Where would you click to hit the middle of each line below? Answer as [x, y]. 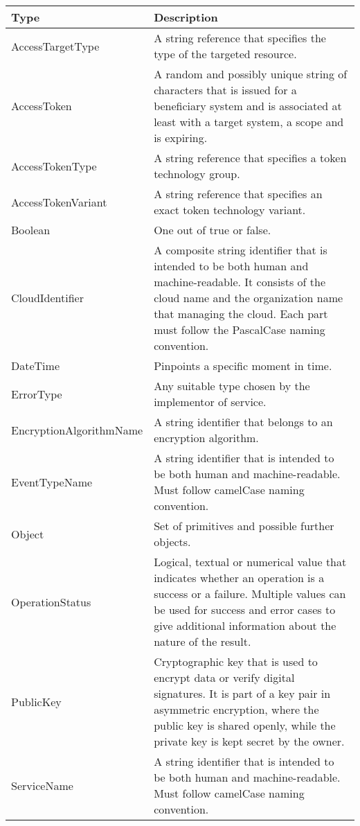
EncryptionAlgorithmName [77, 430]
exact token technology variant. [230, 210]
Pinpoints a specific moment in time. [243, 366]
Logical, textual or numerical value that [250, 562]
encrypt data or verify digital [224, 677]
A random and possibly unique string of [251, 74]
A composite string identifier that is [241, 250]
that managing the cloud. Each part [241, 314]
